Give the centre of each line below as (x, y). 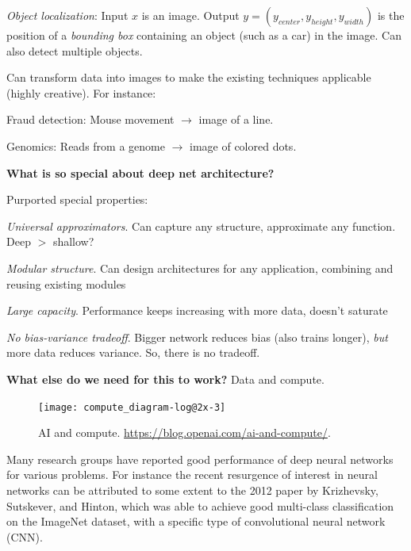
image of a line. (236, 119)
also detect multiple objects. (75, 50)
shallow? (73, 241)
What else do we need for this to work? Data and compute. (165, 379)
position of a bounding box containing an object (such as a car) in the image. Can (204, 35)
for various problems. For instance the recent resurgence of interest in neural (192, 474)
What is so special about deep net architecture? (140, 172)
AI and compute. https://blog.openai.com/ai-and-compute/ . (184, 432)
